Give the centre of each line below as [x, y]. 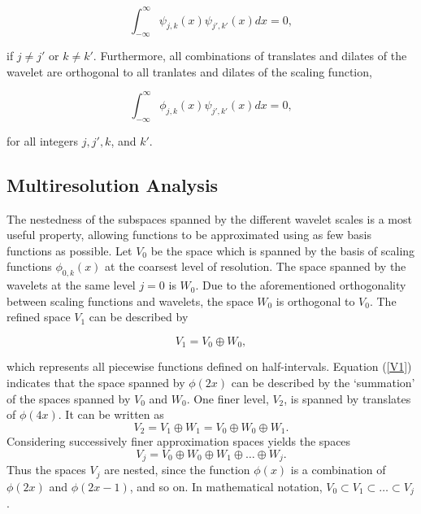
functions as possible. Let [69, 250]
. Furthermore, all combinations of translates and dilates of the [250, 56]
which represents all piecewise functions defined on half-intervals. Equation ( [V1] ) [209, 366]
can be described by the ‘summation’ [323, 382]
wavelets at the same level [71, 285]
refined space [39, 317]
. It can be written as [111, 414]
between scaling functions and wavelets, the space [130, 301]
